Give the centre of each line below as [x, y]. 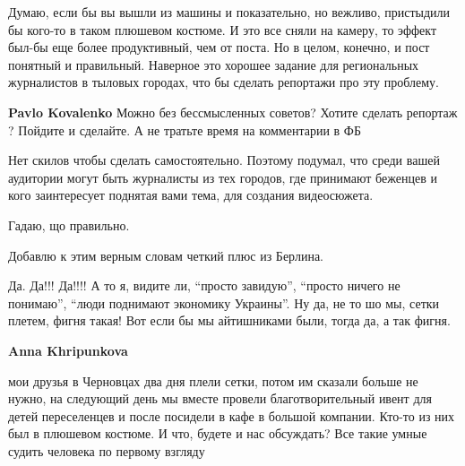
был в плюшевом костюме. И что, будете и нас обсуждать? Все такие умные [218, 433]
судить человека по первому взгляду [107, 450]
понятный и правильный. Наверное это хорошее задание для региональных [214, 64]
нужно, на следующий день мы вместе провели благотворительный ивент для [220, 398]
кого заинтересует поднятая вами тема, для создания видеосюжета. [191, 195]
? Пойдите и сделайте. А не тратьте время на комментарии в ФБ [185, 129]
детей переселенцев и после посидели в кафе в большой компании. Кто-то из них [232, 415]
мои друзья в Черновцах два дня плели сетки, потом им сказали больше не [213, 380]
